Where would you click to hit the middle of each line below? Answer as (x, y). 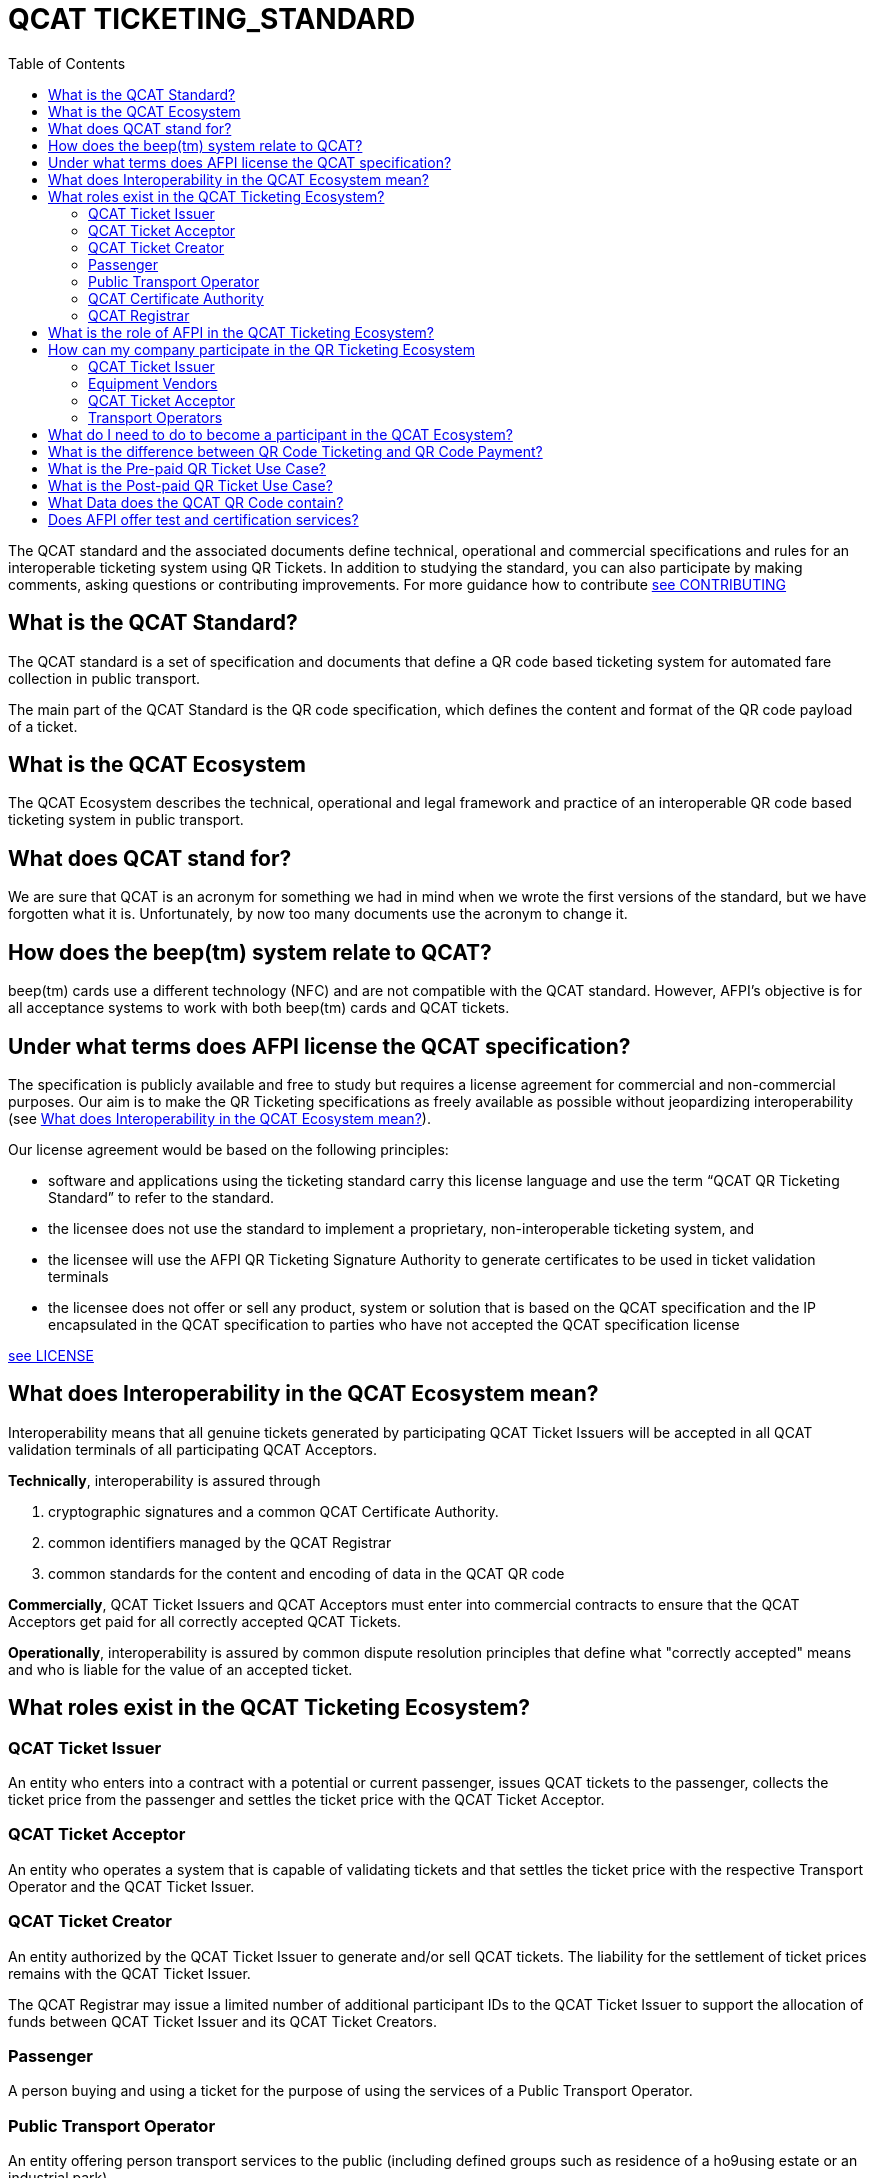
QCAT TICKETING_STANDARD (212, 19)
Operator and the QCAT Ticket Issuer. (131, 1886)
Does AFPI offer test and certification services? (203, 519)
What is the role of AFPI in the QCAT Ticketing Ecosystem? (241, 332)
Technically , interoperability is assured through (164, 1480)
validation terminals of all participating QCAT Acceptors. (192, 1449)
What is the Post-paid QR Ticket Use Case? (190, 485)
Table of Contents (67, 63)
